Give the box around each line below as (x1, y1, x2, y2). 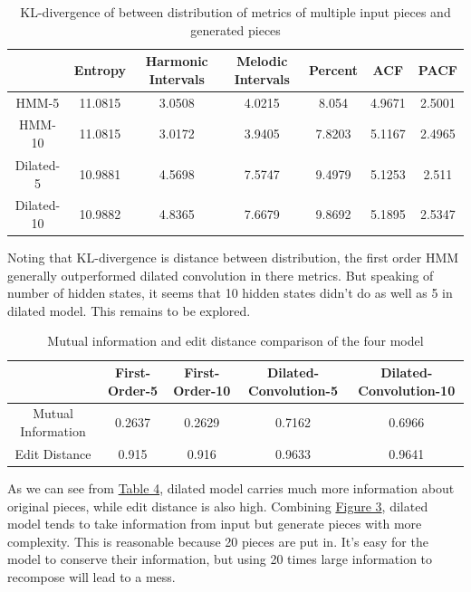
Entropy (73, 60, 126, 79)
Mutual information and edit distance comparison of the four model (47, 331, 424, 350)
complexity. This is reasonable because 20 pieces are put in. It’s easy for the (7, 531, 428, 550)
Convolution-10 (358, 380, 456, 399)
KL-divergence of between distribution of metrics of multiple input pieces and (20, 3, 451, 21)
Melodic (236, 52, 288, 71)
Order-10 (173, 380, 231, 399)
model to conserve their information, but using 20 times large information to (7, 549, 433, 568)
